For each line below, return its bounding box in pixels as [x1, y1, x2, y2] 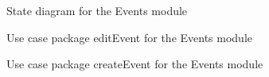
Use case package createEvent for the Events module [6, 56, 263, 72]
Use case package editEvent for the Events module [6, 29, 253, 45]
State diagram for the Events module [6, 2, 188, 18]
